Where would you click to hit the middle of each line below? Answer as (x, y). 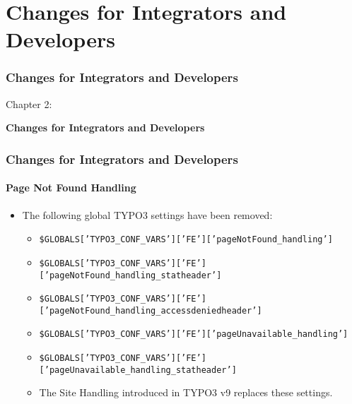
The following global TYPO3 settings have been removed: (147, 214)
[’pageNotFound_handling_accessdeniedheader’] (151, 310)
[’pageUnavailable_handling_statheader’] (138, 370)
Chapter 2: (29, 103)
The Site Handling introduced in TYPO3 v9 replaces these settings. (186, 392)
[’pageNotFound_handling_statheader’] (130, 275)
